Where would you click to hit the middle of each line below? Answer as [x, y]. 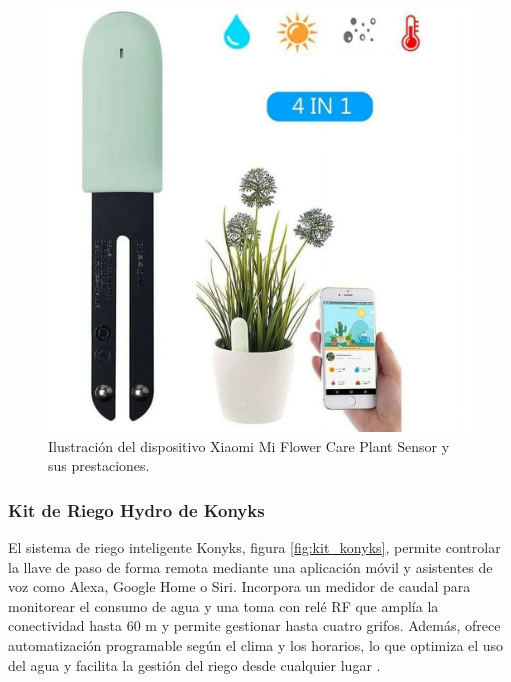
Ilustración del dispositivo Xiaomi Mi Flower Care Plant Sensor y [249, 445]
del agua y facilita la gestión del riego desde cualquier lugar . [194, 664]
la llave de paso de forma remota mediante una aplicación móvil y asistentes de [250, 566]
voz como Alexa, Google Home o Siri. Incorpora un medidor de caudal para [239, 586]
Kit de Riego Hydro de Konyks [136, 509]
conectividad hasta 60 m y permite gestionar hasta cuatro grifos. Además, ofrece [254, 625]
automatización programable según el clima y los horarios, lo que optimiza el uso [256, 644]
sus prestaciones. [99, 465]
